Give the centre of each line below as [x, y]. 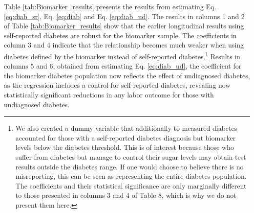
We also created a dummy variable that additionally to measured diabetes [126, 128]
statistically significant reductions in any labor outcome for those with [109, 95]
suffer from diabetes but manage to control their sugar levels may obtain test [131, 156]
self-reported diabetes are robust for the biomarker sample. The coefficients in [120, 35]
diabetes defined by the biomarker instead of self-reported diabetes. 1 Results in [122, 55]
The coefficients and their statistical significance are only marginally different [131, 185]
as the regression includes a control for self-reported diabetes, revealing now [117, 85]
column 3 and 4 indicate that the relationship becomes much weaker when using [124, 45]
